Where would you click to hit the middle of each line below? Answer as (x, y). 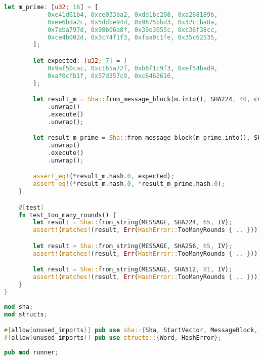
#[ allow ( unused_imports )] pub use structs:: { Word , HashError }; (113, 338)
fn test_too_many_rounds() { (67, 215)
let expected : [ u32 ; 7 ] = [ (80, 61)
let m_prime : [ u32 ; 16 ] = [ (51, 7)
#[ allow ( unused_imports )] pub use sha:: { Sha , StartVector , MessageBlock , (131, 330)
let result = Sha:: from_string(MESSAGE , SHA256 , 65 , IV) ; (133, 246)
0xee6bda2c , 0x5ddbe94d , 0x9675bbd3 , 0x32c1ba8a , (133, 22)
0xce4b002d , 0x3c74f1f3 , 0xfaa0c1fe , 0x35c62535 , (133, 37)
